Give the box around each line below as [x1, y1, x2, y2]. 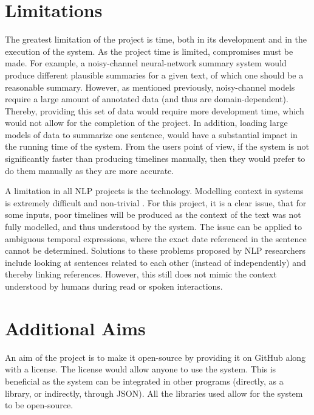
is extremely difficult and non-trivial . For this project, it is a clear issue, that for [5, 196, 307, 209]
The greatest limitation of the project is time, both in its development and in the [5, 33, 307, 46]
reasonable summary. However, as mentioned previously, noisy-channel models [5, 80, 295, 93]
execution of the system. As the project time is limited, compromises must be [5, 44, 293, 57]
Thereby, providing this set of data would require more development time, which [5, 104, 304, 117]
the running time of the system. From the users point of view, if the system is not [5, 140, 309, 153]
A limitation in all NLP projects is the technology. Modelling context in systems [5, 184, 304, 197]
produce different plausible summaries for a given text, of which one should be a [5, 68, 304, 81]
